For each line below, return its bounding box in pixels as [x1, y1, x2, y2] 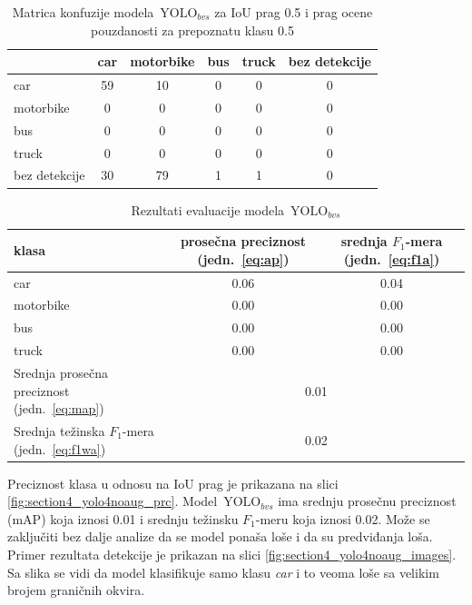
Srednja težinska [14, 421, 105, 440]
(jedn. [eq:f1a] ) [343, 249, 440, 268]
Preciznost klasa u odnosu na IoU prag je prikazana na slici [7, 473, 339, 492]
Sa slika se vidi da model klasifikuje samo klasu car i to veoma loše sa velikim [7, 562, 439, 581]
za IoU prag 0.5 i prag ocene [214, 3, 373, 21]
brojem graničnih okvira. [7, 580, 145, 600]
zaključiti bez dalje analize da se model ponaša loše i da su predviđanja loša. [7, 527, 433, 546]
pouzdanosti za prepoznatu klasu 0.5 [91, 20, 294, 39]
